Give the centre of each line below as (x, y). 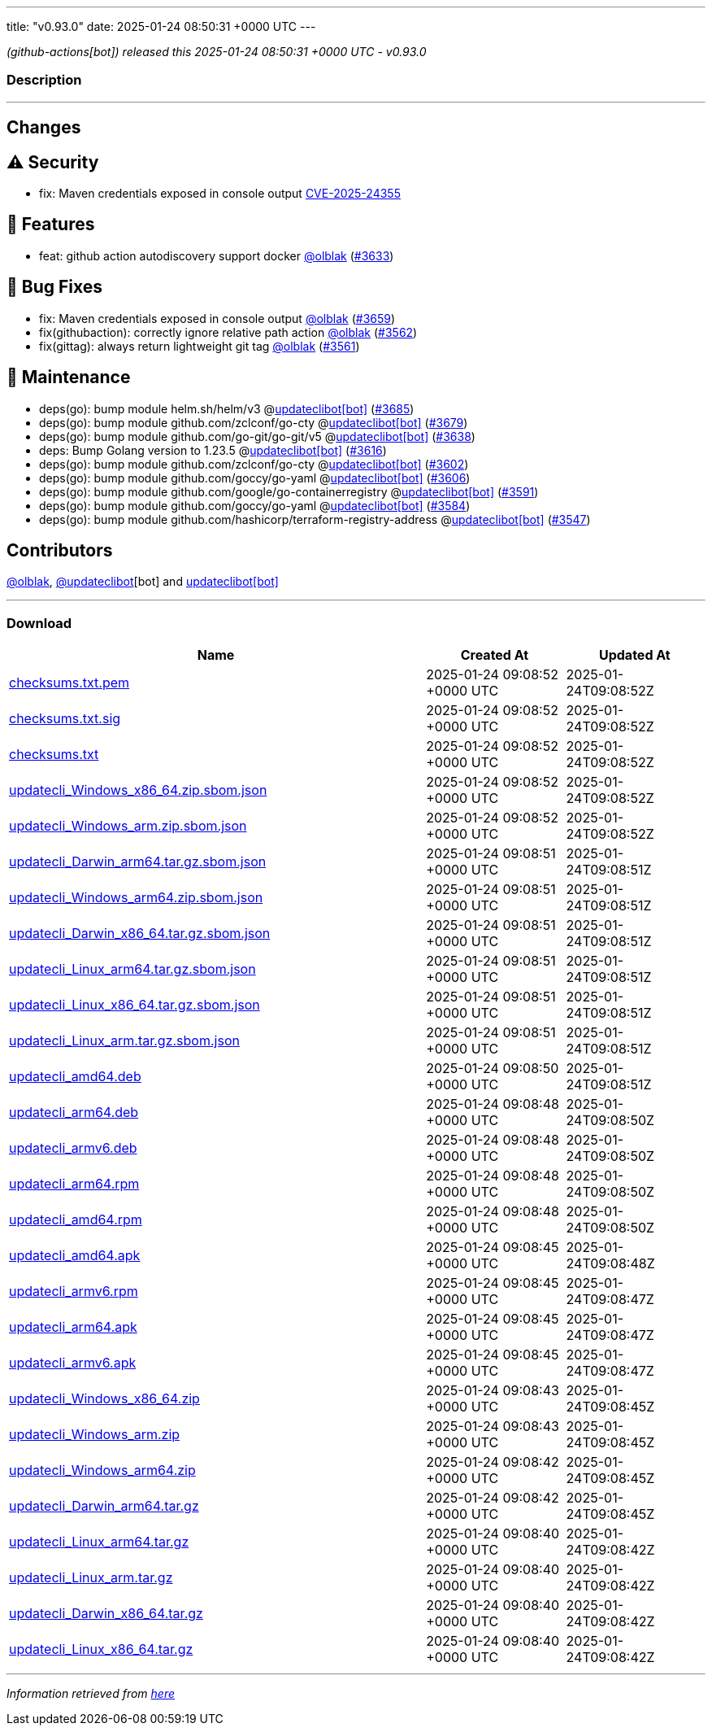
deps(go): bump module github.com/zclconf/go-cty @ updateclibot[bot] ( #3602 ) (254, 464)
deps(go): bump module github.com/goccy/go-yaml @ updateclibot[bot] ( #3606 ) (255, 478)
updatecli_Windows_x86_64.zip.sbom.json (138, 790)
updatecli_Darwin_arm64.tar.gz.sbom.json (138, 862)
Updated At (634, 655)
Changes (44, 128)
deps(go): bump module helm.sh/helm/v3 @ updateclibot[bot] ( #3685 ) (227, 408)
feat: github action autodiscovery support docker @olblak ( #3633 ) (217, 255)
